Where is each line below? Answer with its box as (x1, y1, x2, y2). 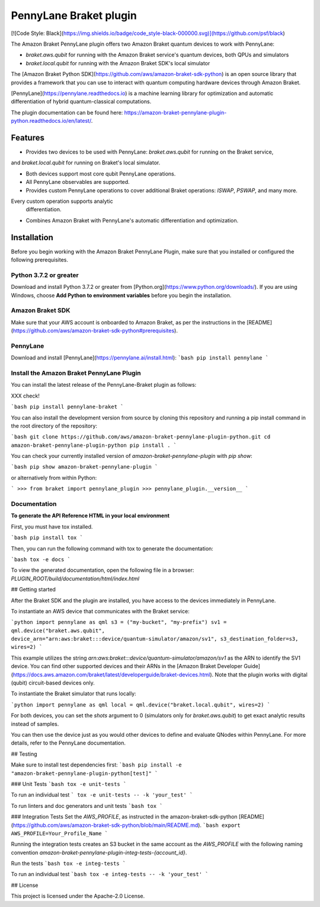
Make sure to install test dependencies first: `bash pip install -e (11, 761, 182, 768)
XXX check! (11, 392, 40, 399)
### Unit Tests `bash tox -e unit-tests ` (11, 780, 127, 787)
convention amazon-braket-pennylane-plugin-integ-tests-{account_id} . (11, 849, 187, 856)
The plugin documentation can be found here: (11, 109, 123, 116)
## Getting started (11, 586, 56, 593)
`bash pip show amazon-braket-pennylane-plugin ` (11, 463, 158, 470)
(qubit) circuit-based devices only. (11, 679, 95, 686)
